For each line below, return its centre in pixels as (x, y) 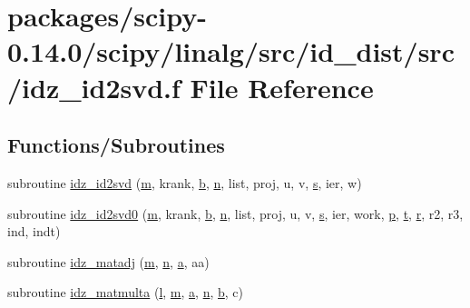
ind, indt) (34, 231)
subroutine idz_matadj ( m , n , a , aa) (108, 261)
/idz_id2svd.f (94, 87)
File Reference (282, 87)
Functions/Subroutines (116, 145)
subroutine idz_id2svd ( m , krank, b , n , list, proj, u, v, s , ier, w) (185, 182)
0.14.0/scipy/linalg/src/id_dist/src (231, 51)
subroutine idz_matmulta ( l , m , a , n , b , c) (126, 292)
